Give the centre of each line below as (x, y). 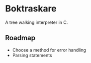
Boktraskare (31, 9)
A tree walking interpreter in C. (37, 22)
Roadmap (20, 38)
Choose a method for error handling (49, 50)
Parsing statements (32, 55)
